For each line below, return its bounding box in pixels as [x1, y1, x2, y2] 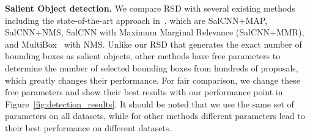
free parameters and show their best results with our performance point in [5, 85, 283, 98]
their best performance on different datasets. [5, 121, 172, 134]
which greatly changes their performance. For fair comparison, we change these [5, 73, 300, 86]
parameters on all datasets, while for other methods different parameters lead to [5, 109, 305, 122]
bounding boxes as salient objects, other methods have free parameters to [5, 49, 281, 62]
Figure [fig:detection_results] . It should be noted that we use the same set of [5, 97, 294, 110]
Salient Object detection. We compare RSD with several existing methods [5, 2, 295, 14]
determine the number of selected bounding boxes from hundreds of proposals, [5, 61, 298, 74]
